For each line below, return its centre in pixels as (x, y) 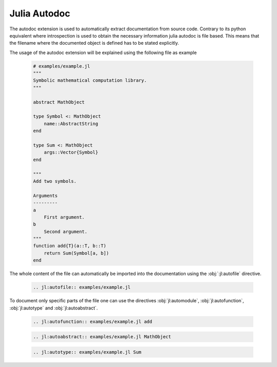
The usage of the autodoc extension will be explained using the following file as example (103, 52)
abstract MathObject (59, 102)
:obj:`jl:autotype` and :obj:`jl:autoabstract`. (54, 308)
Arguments (45, 196)
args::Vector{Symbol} (71, 152)
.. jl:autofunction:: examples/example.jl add (93, 322)
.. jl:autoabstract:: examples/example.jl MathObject (102, 337)
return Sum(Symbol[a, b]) (76, 253)
